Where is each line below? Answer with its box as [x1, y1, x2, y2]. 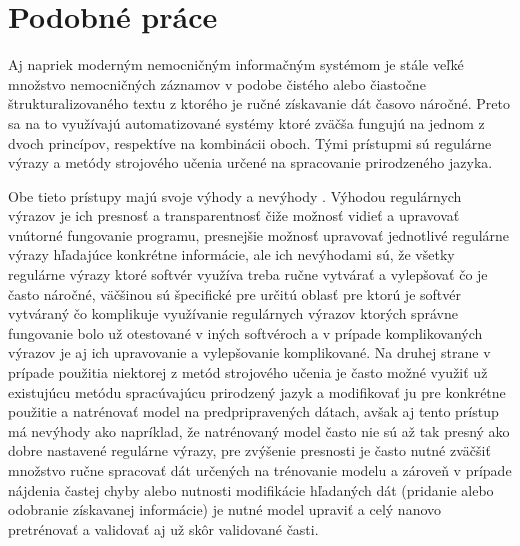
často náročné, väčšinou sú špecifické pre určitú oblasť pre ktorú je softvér [8, 283, 461, 304]
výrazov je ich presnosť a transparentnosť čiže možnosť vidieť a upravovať [8, 205, 460, 226]
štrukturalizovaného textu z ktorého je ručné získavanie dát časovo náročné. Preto [8, 93, 510, 114]
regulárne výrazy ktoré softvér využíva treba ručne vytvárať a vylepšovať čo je [8, 264, 488, 285]
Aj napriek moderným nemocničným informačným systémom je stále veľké [8, 54, 464, 75]
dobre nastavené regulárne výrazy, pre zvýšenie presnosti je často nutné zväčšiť [8, 440, 491, 461]
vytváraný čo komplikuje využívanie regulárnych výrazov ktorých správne [8, 303, 458, 324]
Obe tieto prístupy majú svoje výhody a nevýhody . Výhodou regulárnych [8, 185, 462, 206]
